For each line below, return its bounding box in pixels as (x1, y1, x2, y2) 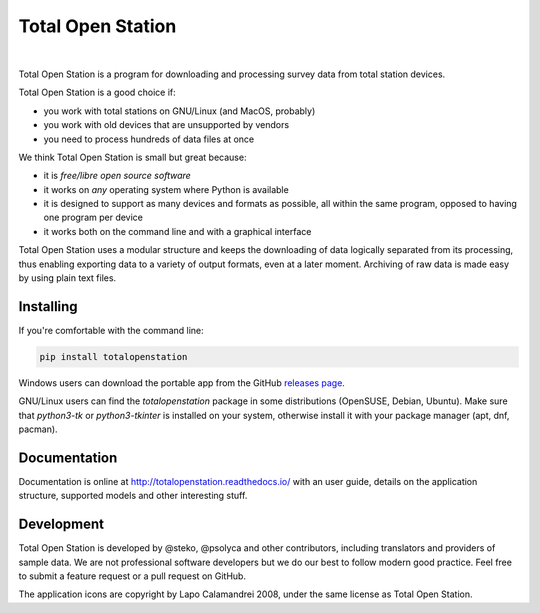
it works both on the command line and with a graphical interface (43, 225, 312, 237)
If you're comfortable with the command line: (18, 324, 204, 336)
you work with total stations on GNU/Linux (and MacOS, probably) (43, 105, 316, 117)
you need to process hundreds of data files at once (43, 133, 255, 145)
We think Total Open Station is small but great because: (18, 151, 247, 163)
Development (18, 516, 105, 533)
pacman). (18, 423, 59, 435)
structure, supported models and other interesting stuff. (18, 490, 248, 502)
